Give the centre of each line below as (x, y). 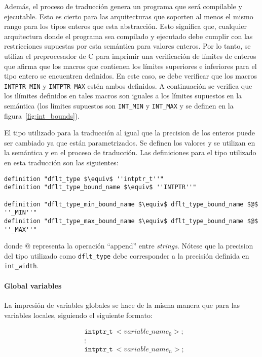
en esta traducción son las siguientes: (61, 163)
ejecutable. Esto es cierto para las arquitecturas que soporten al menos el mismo (129, 16)
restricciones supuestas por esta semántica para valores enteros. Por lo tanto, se (127, 46)
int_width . (22, 265)
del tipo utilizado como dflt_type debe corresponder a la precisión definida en (127, 255)
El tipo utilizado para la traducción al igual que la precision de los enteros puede (129, 133)
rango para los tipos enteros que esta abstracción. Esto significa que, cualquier (125, 26)
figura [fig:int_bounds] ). (42, 115)
